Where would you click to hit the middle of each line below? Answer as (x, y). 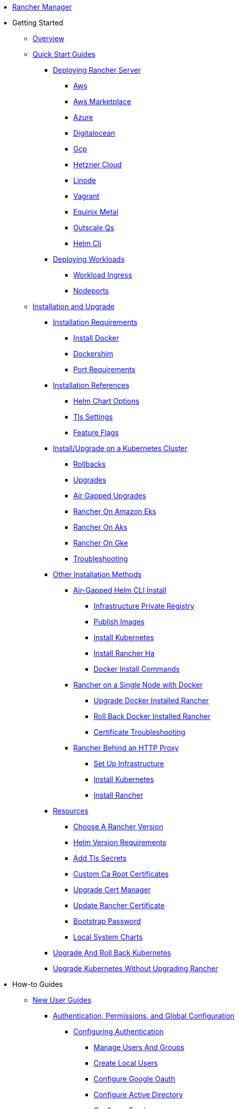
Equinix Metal (96, 212)
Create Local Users (126, 1063)
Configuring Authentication (118, 1031)
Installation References (91, 385)
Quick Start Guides (64, 54)
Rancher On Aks (100, 527)
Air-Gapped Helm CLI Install (120, 590)
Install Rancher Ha (124, 653)
